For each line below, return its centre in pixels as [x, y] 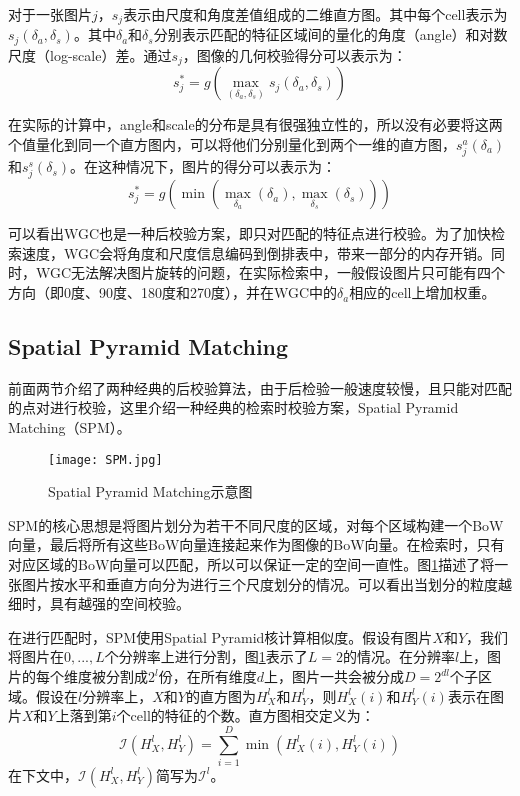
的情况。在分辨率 [398, 656]
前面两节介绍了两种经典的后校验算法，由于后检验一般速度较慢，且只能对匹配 [260, 387]
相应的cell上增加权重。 [422, 292]
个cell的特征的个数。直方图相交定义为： [245, 715]
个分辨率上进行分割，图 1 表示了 [206, 656]
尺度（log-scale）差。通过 [90, 54]
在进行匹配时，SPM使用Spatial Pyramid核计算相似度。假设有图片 [220, 636]
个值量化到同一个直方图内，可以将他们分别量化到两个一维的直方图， [232, 143]
